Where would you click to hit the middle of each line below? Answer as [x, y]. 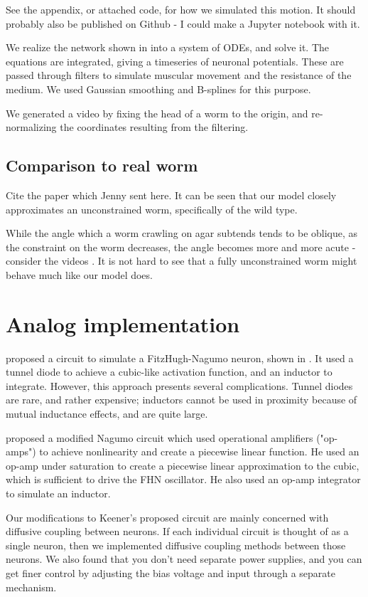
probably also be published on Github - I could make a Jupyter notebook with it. [183, 23]
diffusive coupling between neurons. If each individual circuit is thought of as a [177, 531]
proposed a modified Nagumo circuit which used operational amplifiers [159, 437]
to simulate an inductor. [58, 493]
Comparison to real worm [102, 165]
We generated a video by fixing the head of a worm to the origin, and [157, 113]
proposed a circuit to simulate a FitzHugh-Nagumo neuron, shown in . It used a [180, 358]
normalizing [31, 127]
